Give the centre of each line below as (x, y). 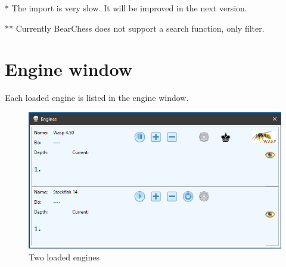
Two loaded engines (64, 257)
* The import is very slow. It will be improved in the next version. (126, 8)
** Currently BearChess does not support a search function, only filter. (135, 28)
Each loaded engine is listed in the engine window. (97, 98)
